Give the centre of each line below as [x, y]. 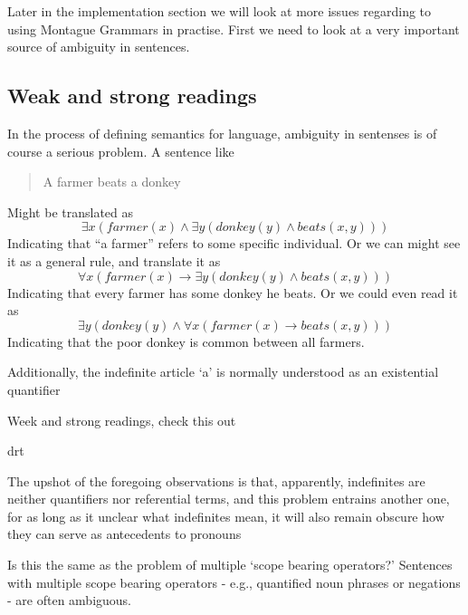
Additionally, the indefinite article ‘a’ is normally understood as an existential [223, 372]
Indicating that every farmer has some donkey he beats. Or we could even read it [233, 292]
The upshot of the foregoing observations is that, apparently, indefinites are [216, 480]
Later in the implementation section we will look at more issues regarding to [220, 11]
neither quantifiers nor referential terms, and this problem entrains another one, [229, 499]
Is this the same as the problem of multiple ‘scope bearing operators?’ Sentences [230, 565]
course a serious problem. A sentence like [121, 151]
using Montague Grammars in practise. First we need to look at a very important [234, 29]
